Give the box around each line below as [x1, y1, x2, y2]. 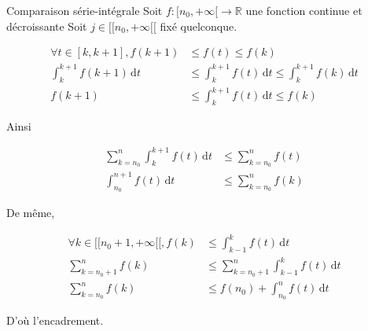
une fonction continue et [245, 2, 362, 18]
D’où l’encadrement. [6, 312, 104, 329]
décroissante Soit [6, 17, 87, 34]
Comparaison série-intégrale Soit [6, 2, 163, 18]
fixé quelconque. [160, 17, 237, 34]
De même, [6, 204, 55, 220]
